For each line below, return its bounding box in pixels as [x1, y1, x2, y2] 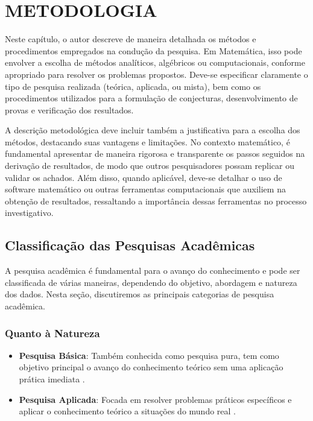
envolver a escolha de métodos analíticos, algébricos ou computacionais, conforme [5, 56, 305, 69]
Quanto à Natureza [5, 325, 100, 340]
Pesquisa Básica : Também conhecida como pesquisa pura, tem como [19, 349, 279, 361]
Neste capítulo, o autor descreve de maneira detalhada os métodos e [5, 33, 256, 45]
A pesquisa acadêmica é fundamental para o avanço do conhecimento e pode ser [5, 264, 300, 277]
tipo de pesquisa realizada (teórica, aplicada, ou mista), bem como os [5, 80, 261, 92]
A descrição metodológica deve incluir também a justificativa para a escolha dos [5, 124, 300, 136]
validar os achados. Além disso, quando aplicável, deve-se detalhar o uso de [5, 171, 282, 183]
